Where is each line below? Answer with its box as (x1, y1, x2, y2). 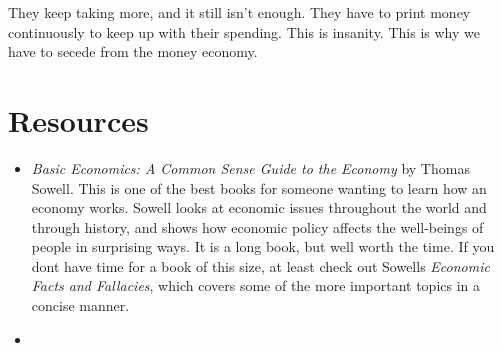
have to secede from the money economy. (8, 41, 258, 62)
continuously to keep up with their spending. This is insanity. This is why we (8, 21, 480, 42)
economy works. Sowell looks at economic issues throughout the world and (31, 197, 487, 218)
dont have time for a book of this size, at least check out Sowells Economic (31, 255, 490, 276)
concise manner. (31, 295, 130, 316)
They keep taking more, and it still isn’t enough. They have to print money (8, 2, 471, 22)
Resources (8, 99, 149, 140)
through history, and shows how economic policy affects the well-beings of (31, 216, 484, 237)
